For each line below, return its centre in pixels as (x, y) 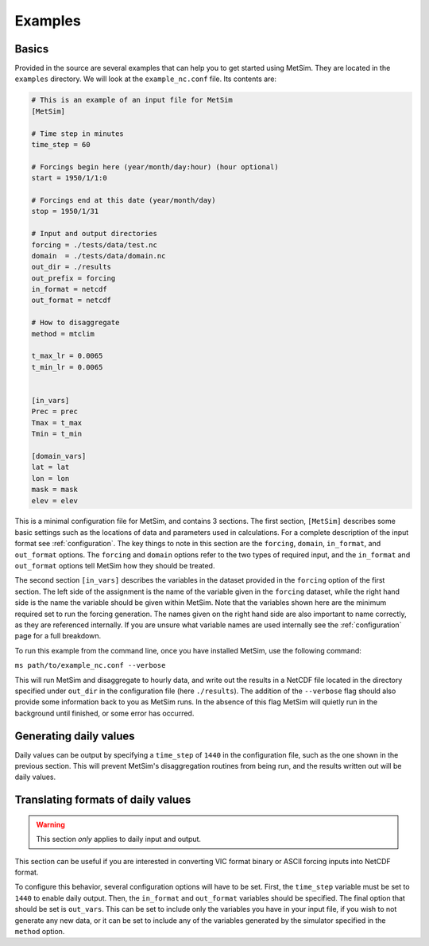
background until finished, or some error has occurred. (104, 713)
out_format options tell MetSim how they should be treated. (115, 566)
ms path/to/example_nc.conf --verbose (90, 665)
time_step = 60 (61, 144)
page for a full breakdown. (58, 636)
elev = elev (55, 500)
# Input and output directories (95, 234)
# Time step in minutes (78, 134)
